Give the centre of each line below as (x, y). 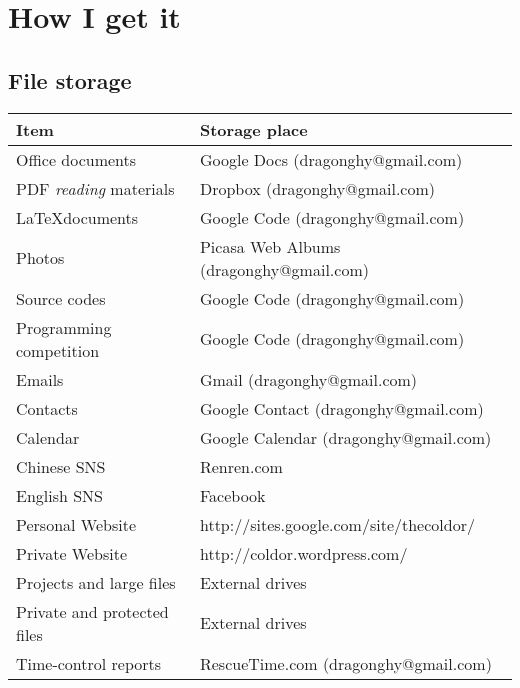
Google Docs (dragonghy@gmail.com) (331, 159)
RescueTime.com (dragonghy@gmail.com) (345, 663)
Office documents (76, 159)
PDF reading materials (95, 188)
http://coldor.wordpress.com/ (303, 553)
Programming (64, 327)
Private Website (72, 553)
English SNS (60, 495)
